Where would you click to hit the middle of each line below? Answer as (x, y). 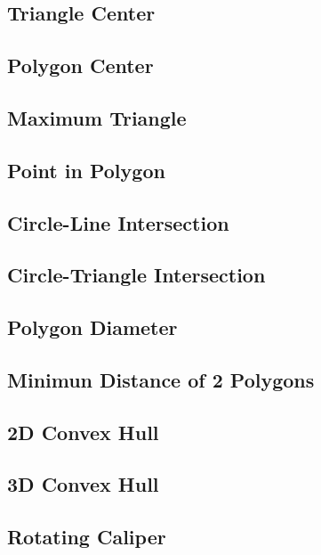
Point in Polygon (86, 170)
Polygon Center (80, 65)
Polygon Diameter (92, 327)
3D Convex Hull (83, 484)
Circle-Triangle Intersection (136, 275)
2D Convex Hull (83, 432)
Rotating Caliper (87, 537)
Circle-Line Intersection (118, 222)
